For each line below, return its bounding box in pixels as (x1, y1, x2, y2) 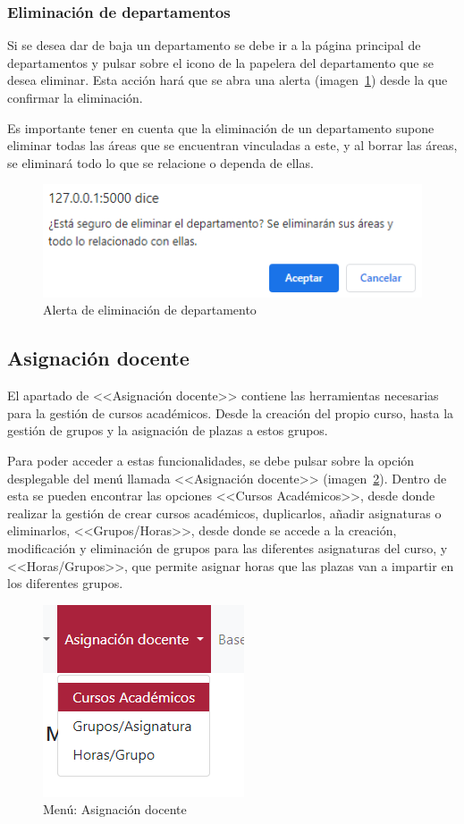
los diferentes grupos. (7, 574, 123, 593)
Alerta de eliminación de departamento (43, 300, 257, 319)
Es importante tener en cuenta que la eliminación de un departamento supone (7, 118, 434, 137)
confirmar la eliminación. (7, 88, 143, 106)
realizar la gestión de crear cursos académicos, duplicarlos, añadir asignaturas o (7, 503, 442, 522)
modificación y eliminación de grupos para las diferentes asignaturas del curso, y (7, 539, 448, 558)
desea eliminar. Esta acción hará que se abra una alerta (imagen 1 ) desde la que (7, 71, 448, 89)
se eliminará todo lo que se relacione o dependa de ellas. (7, 153, 314, 172)
